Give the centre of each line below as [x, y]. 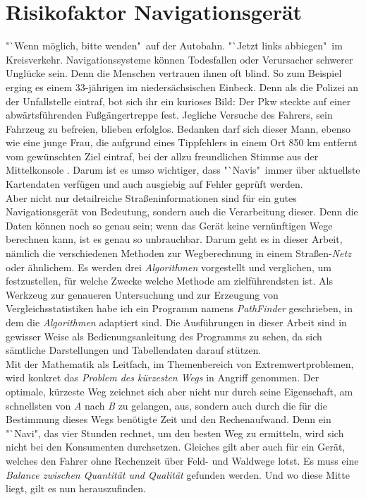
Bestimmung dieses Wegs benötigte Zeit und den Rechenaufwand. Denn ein [169, 419]
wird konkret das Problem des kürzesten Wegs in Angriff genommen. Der [163, 377]
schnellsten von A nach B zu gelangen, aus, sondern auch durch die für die [166, 405]
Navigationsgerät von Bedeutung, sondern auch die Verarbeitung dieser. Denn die [182, 212]
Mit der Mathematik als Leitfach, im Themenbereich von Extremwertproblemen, [180, 363]
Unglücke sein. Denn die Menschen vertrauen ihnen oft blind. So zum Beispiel [174, 73]
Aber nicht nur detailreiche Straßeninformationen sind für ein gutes [151, 197]
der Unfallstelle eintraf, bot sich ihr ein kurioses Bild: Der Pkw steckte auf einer [178, 101]
